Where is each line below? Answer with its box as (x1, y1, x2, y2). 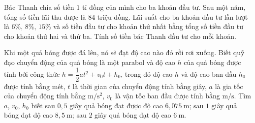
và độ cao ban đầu (181, 69, 237, 79)
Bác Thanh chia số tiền (4, 2, 74, 12)
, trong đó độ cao (121, 69, 173, 79)
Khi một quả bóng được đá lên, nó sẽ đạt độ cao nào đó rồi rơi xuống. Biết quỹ (4, 47, 245, 58)
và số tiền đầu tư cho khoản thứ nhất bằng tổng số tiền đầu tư (53, 21, 243, 31)
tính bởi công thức (4, 69, 60, 79)
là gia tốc (215, 81, 243, 91)
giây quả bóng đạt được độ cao (69, 100, 163, 110)
